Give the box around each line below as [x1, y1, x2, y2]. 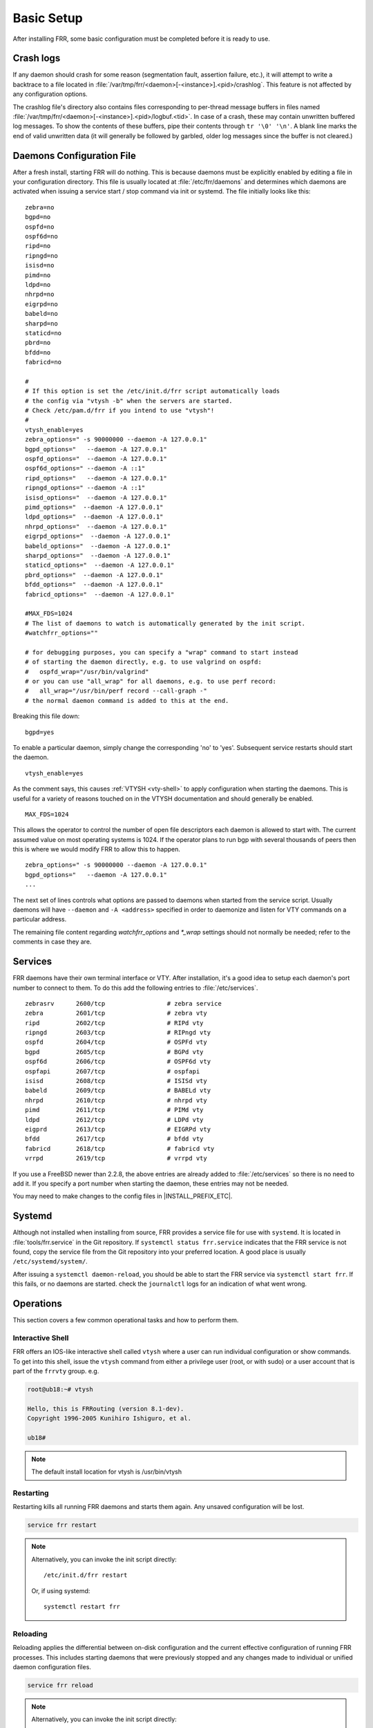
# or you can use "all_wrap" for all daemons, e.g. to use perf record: [25, 677, 276, 686]
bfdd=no [25, 348, 51, 356]
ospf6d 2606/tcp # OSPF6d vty [25, 1058, 211, 1066]
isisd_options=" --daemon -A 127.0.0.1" [25, 494, 167, 501]
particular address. [12, 915, 67, 923]
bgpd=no [25, 213, 51, 221]
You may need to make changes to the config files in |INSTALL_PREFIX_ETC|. [12, 1192, 233, 1201]
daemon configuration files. [12, 1662, 91, 1671]
